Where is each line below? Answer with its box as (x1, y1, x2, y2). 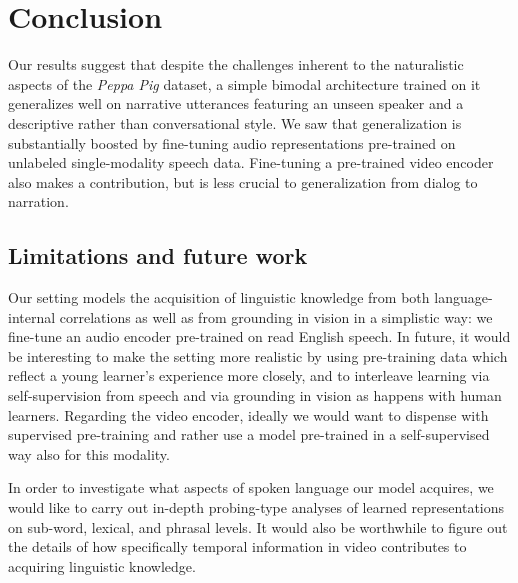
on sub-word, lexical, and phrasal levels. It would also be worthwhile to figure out (8, 516, 508, 537)
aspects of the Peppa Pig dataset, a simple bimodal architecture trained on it (8, 73, 481, 94)
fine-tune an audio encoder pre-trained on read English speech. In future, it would (8, 326, 511, 347)
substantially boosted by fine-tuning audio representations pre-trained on (8, 132, 456, 153)
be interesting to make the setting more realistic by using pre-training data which (8, 345, 508, 366)
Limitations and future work (8, 240, 308, 271)
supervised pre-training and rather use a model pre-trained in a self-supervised (8, 424, 490, 445)
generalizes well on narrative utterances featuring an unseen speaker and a (8, 93, 464, 114)
